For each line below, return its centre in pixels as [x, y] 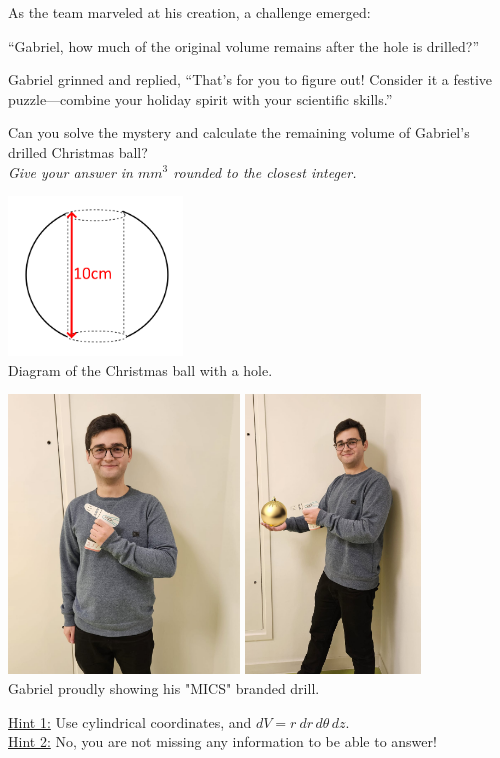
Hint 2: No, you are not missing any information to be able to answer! [222, 741]
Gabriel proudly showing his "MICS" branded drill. [164, 687]
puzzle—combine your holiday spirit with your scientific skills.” [200, 98]
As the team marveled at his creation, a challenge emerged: [189, 12]
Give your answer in [70, 171]
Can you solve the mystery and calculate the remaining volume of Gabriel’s [239, 132]
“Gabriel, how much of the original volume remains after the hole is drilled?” [244, 45]
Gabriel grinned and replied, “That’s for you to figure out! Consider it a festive [250, 79]
